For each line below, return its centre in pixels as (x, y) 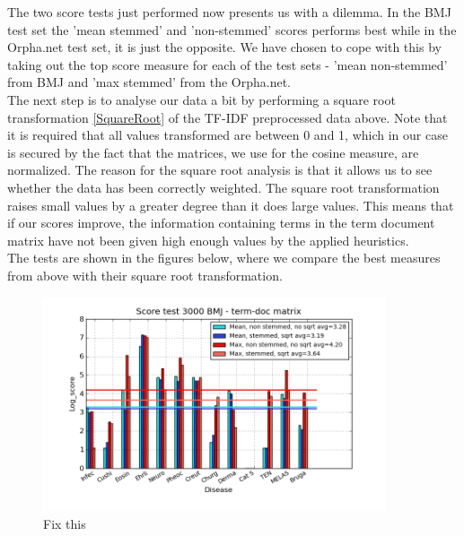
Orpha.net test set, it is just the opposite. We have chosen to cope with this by (224, 47)
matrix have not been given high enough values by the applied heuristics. (208, 240)
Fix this (65, 523)
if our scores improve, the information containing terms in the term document (221, 223)
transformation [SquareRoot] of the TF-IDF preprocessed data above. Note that (228, 117)
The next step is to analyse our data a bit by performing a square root (201, 99)
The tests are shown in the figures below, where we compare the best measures (224, 258)
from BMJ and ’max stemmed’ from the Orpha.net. (149, 82)
